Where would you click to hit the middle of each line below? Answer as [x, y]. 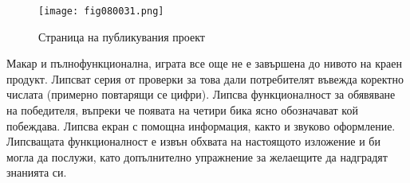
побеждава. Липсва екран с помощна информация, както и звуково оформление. [201, 125]
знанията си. [37, 172]
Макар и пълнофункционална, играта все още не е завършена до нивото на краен [204, 63]
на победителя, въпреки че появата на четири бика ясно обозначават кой [182, 110]
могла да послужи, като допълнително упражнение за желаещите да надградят [197, 156]
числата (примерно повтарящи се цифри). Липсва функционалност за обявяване [201, 94]
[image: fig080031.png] [101, 11]
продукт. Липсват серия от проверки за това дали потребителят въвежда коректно [205, 78]
